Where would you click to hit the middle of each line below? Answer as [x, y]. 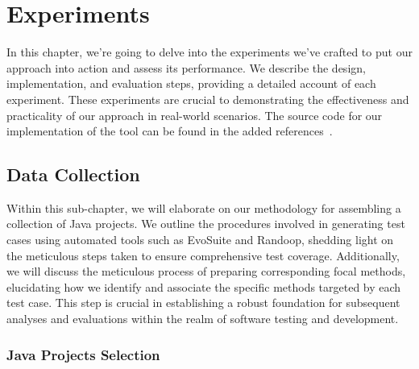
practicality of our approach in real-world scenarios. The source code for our [195, 115]
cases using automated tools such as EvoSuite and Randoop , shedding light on [200, 240]
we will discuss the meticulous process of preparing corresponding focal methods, [206, 271]
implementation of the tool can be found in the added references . [170, 131]
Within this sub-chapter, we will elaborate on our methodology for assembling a [204, 207]
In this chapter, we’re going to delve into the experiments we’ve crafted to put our [209, 52]
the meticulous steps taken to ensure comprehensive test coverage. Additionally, [203, 255]
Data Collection [73, 174]
